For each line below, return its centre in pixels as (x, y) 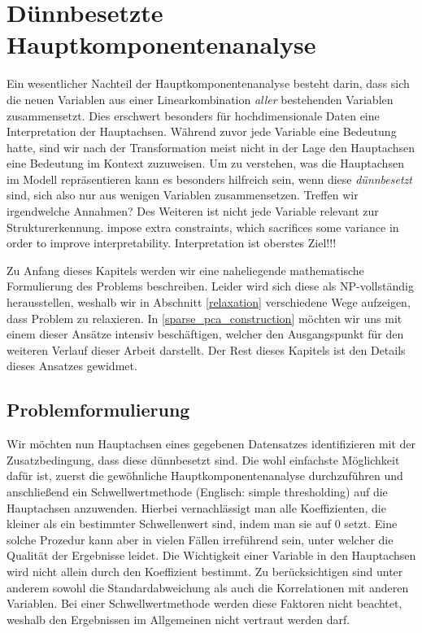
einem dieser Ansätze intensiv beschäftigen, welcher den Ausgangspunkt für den (205, 334)
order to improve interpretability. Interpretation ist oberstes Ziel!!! (172, 243)
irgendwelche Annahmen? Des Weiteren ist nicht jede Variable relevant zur (193, 211)
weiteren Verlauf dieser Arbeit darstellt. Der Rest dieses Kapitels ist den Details (206, 349)
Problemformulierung (98, 410)
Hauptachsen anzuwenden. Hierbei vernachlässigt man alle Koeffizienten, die (196, 507)
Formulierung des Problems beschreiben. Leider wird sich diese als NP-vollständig (210, 286)
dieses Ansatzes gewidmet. (72, 366)
